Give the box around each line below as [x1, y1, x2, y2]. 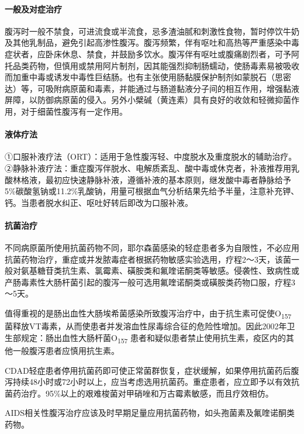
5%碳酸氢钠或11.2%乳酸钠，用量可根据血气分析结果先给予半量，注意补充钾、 [5, 185, 299, 197]
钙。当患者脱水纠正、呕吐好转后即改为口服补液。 [5, 196, 193, 208]
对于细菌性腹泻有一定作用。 [20, 105, 127, 117]
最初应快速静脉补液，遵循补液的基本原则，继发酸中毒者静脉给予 [45, 173, 291, 185]
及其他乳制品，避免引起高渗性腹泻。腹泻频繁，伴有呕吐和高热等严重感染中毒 [5, 36, 299, 49]
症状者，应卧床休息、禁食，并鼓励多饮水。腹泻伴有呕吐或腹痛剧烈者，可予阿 [5, 47, 299, 60]
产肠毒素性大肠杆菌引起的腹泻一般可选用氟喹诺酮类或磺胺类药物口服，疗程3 [5, 275, 295, 288]
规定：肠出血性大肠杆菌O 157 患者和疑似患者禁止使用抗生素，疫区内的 [20, 331, 286, 345]
